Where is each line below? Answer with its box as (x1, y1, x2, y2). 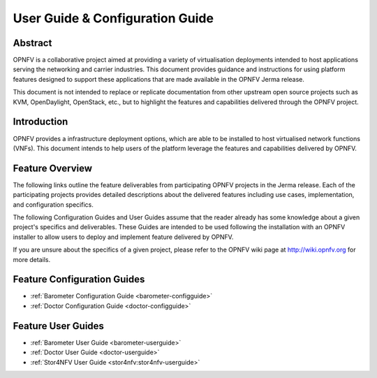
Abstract (13, 37, 52, 49)
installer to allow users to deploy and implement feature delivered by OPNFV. (13, 233, 234, 241)
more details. (13, 255, 51, 263)
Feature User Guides (13, 320, 105, 332)
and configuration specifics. (13, 200, 94, 209)
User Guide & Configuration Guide (13, 10, 214, 26)
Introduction (13, 116, 68, 128)
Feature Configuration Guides (13, 273, 145, 286)
